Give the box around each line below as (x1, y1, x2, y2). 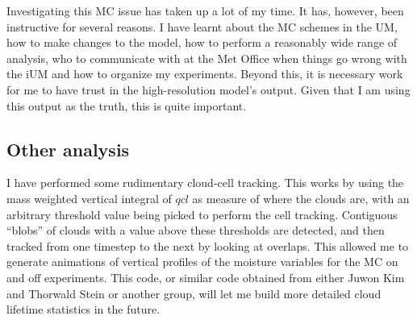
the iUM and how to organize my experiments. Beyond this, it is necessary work (6, 65, 403, 82)
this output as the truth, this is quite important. (6, 97, 247, 114)
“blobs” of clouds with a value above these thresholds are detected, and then (6, 222, 385, 239)
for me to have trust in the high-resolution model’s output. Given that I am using (6, 81, 411, 98)
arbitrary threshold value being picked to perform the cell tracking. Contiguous (6, 206, 398, 222)
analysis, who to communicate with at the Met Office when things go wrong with (6, 49, 407, 66)
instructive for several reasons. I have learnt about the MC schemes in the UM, (6, 18, 398, 35)
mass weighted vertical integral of (6, 189, 172, 206)
